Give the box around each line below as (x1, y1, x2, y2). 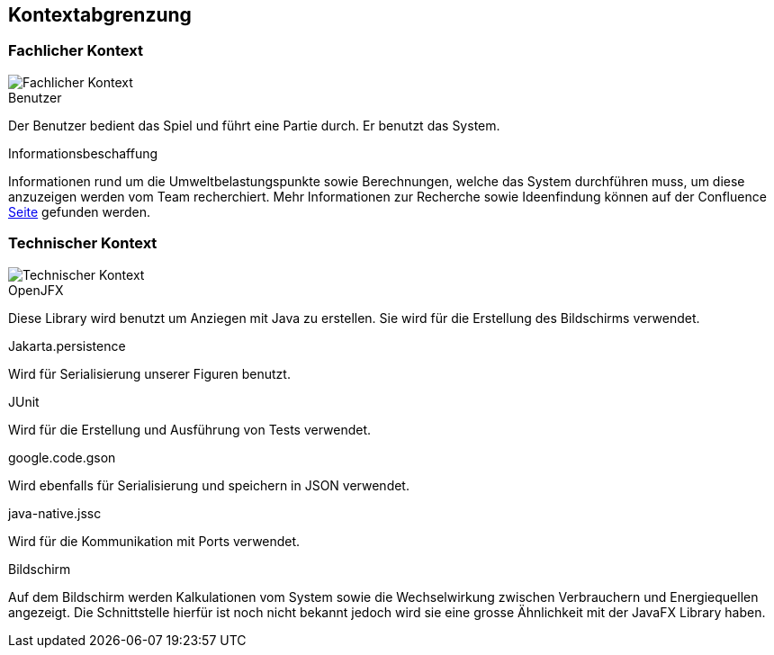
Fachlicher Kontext (8, 41, 143, 60)
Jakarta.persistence (8, 337, 126, 354)
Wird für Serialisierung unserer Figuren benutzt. (8, 365, 291, 381)
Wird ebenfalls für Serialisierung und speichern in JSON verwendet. (8, 477, 409, 493)
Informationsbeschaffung (8, 145, 158, 161)
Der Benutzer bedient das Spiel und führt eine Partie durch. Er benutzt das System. (8, 117, 500, 133)
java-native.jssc (8, 505, 102, 521)
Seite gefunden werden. (8, 203, 150, 220)
